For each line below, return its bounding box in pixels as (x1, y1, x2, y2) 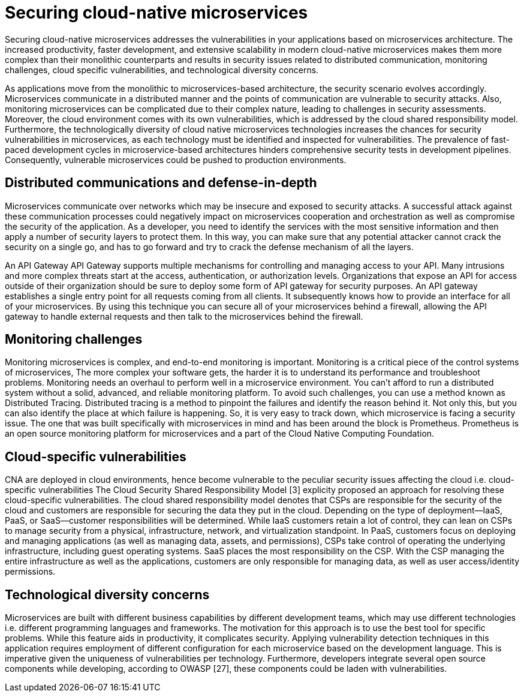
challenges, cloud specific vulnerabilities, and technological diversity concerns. (5, 64, 319, 75)
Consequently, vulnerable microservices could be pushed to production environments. (5, 154, 347, 165)
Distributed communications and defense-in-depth (5, 175, 317, 191)
